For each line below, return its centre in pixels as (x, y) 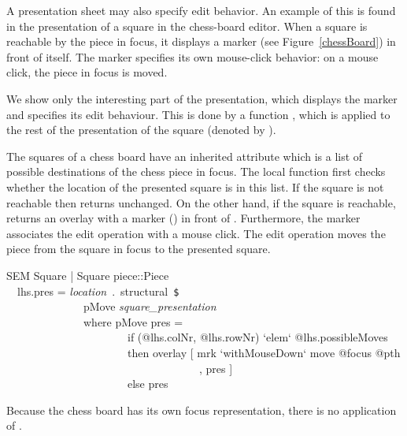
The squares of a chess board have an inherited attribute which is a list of (185, 156)
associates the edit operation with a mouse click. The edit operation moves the (196, 233)
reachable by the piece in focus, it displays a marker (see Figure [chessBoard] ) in (201, 41)
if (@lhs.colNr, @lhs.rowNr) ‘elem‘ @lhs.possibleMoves (257, 337)
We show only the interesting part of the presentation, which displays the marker (202, 98)
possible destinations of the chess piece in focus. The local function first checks (196, 171)
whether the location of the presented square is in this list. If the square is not (195, 186)
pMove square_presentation (150, 306)
